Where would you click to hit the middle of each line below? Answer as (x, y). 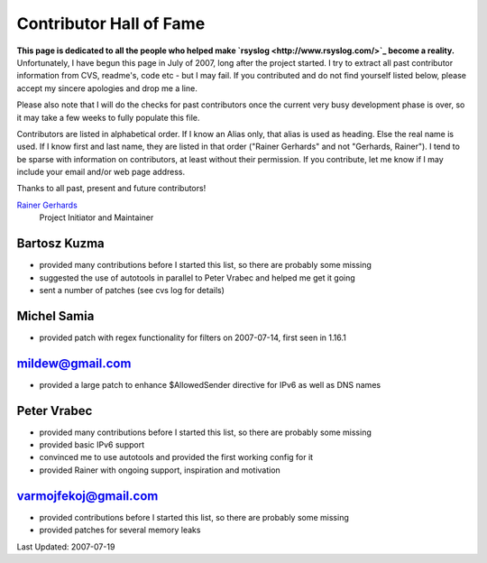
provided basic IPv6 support (92, 445)
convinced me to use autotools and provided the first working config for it (176, 457)
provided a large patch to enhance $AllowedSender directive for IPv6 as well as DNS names (210, 384)
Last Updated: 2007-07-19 (66, 547)
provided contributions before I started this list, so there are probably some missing (194, 517)
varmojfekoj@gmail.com (87, 496)
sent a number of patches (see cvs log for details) (132, 290)
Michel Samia (55, 316)
